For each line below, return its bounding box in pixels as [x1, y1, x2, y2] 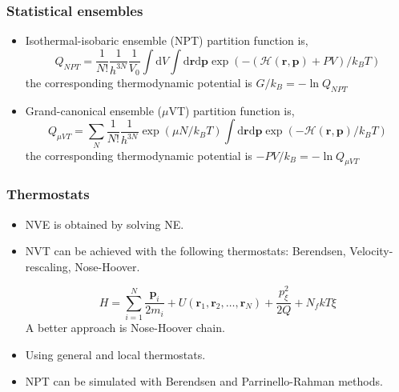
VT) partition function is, [168, 102, 295, 118]
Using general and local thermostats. [25, 346, 206, 362]
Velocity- [349, 242, 393, 259]
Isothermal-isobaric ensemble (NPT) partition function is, [25, 32, 308, 49]
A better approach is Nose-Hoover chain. [25, 319, 225, 336]
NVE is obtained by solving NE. [25, 215, 184, 232]
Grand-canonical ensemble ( [25, 102, 162, 118]
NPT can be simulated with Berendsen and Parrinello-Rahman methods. [25, 373, 383, 390]
